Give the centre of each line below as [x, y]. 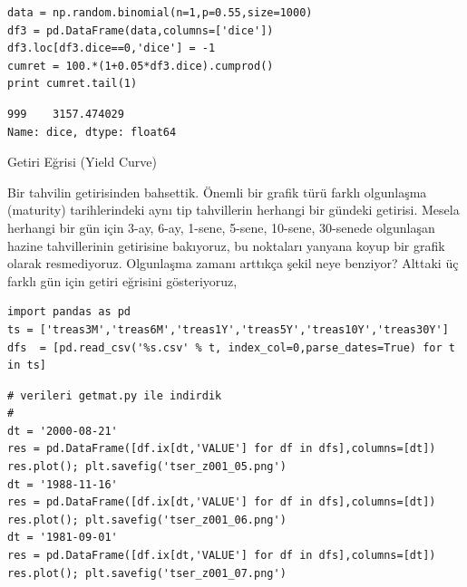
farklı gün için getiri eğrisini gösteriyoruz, [122, 280]
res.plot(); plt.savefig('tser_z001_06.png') [147, 520]
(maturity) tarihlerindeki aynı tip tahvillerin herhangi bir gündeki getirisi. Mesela [233, 210]
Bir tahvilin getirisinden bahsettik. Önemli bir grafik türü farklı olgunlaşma [217, 192]
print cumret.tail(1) [73, 84]
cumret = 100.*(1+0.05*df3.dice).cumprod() [141, 66]
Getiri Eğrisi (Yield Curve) [83, 162]
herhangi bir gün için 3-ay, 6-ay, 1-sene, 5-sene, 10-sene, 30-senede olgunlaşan [221, 227]
